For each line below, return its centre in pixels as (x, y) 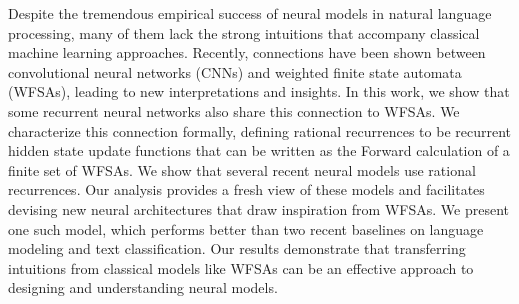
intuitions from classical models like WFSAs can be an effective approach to (241, 267)
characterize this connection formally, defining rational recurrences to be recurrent (260, 130)
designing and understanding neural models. (143, 287)
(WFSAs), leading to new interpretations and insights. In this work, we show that (259, 91)
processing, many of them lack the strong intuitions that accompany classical (244, 32)
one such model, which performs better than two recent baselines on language (246, 228)
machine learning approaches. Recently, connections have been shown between (247, 52)
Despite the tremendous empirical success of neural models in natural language (250, 13)
